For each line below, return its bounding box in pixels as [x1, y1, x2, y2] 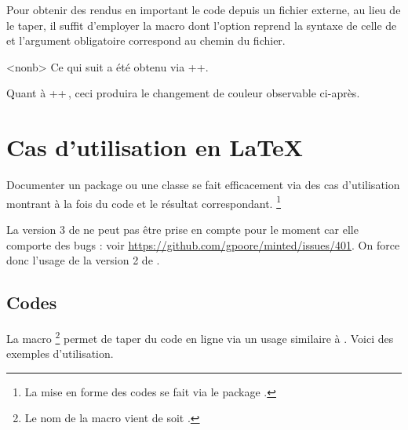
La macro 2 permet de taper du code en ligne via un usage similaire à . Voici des [6, 327, 394, 346]
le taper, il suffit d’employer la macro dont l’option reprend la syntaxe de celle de [6, 16, 397, 33]
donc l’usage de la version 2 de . [6, 252, 160, 268]
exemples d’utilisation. [6, 345, 114, 362]
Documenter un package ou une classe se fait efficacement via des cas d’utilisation [6, 177, 400, 193]
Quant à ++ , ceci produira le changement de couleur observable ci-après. [6, 85, 360, 101]
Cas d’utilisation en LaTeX [6, 131, 304, 163]
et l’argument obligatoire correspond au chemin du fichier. [6, 32, 286, 49]
